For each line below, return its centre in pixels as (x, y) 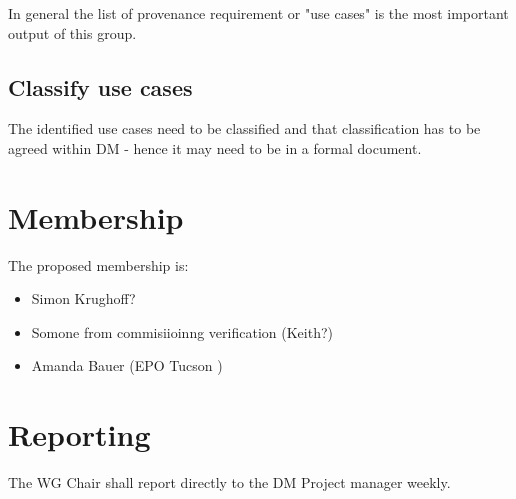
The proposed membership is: (98, 264)
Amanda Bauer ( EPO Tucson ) (127, 365)
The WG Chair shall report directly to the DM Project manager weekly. (229, 482)
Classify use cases (100, 86)
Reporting (79, 434)
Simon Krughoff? (83, 298)
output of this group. (72, 32)
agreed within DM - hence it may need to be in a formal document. (215, 147)
